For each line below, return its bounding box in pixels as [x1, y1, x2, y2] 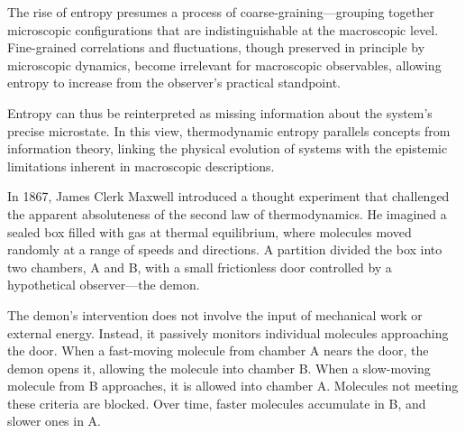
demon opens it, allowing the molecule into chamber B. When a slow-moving [7, 358, 431, 377]
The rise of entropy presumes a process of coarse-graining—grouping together [7, 3, 434, 21]
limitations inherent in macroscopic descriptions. [7, 156, 275, 175]
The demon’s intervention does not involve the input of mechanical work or [7, 305, 423, 324]
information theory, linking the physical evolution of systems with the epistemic [7, 139, 448, 158]
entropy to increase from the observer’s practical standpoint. [7, 73, 341, 92]
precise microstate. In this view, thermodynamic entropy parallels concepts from [7, 121, 451, 140]
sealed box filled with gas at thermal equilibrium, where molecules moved [7, 222, 412, 241]
